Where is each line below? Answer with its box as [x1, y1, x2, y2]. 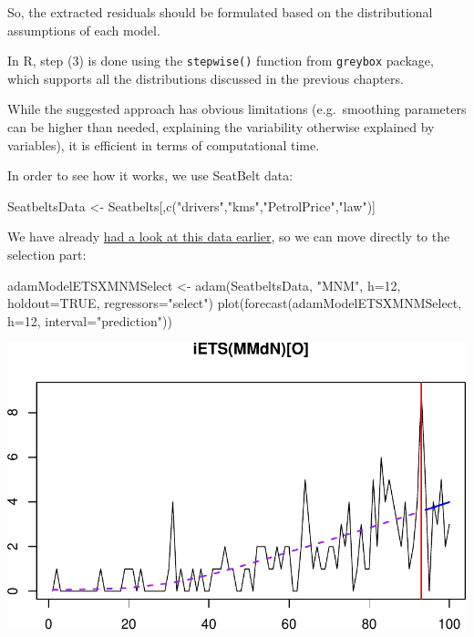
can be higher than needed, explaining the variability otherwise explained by [7, 118, 435, 137]
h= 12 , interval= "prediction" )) [7, 311, 172, 330]
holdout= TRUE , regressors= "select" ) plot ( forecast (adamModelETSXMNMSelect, [7, 293, 462, 313]
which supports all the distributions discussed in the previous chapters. [7, 68, 404, 87]
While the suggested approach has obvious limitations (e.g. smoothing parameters [7, 99, 467, 118]
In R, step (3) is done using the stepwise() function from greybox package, [7, 51, 434, 70]
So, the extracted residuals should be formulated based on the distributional [7, 3, 433, 21]
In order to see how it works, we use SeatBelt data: [7, 166, 294, 185]
